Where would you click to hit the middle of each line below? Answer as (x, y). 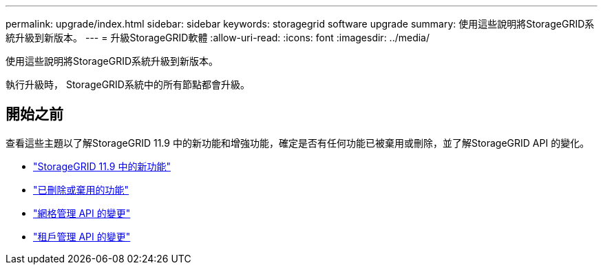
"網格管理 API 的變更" (82, 213)
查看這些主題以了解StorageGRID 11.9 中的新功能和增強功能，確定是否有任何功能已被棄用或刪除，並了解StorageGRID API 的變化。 (298, 143)
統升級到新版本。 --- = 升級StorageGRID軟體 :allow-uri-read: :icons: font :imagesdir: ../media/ (218, 38)
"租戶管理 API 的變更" (82, 236)
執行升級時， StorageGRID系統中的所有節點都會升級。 (128, 84)
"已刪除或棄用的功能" (81, 189)
